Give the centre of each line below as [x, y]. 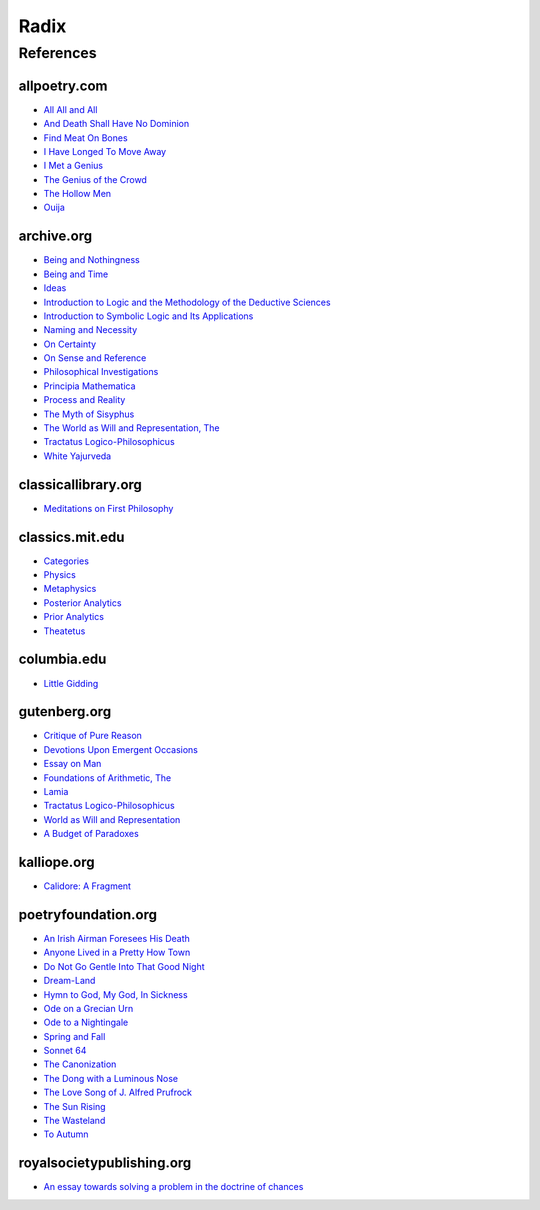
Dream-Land [69, 981]
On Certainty [70, 344]
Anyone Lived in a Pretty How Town [117, 952]
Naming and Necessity [90, 330]
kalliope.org [56, 861]
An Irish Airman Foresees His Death [116, 938]
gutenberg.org [65, 711]
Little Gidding [71, 683]
